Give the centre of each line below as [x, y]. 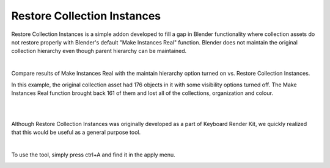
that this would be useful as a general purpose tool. [76, 132]
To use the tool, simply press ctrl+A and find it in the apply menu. [93, 155]
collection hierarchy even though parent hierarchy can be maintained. [99, 51]
